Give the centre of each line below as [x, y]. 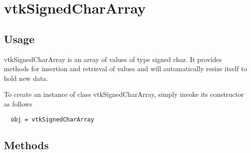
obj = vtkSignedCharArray [53, 119]
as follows [18, 103]
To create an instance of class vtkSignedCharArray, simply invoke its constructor [124, 94]
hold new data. [26, 78]
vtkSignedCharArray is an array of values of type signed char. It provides [113, 59]
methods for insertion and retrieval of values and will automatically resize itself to [125, 69]
